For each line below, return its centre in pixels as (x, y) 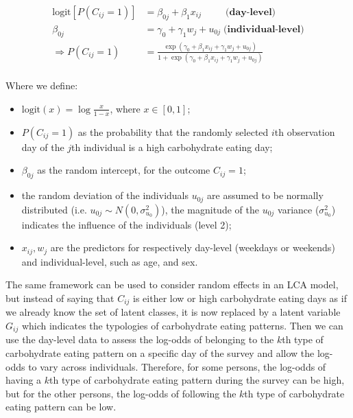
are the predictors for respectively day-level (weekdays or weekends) (193, 247)
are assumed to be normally (265, 195)
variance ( (299, 209)
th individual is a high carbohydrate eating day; (172, 147)
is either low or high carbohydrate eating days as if (240, 298)
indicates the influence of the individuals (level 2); (126, 224)
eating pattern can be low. (61, 407)
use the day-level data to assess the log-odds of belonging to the (140, 339)
